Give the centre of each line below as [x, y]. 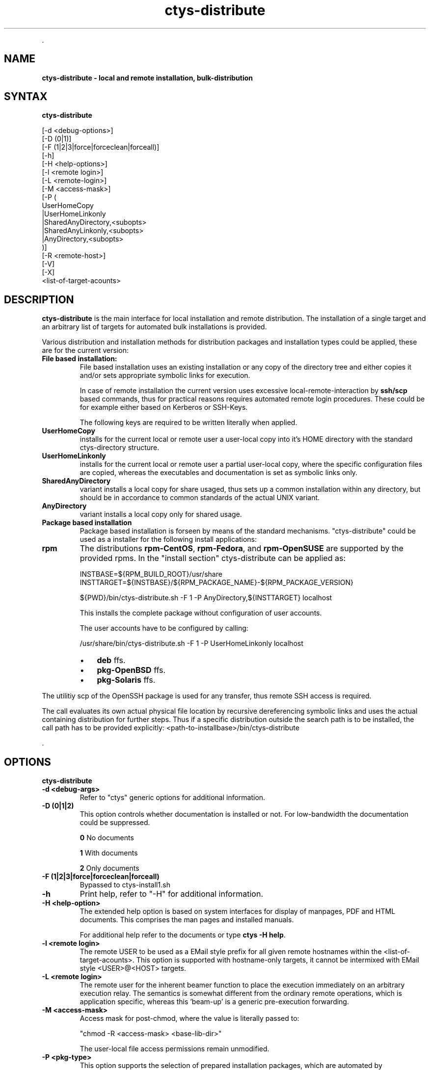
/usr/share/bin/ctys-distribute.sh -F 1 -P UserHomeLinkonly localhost [191, 643]
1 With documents [109, 853]
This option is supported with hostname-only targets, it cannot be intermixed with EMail [278, 960]
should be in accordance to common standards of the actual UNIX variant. [200, 498]
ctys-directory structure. [120, 448]
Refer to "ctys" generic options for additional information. [173, 798]
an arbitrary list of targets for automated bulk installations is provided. [154, 327]
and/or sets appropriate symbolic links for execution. [165, 375]
